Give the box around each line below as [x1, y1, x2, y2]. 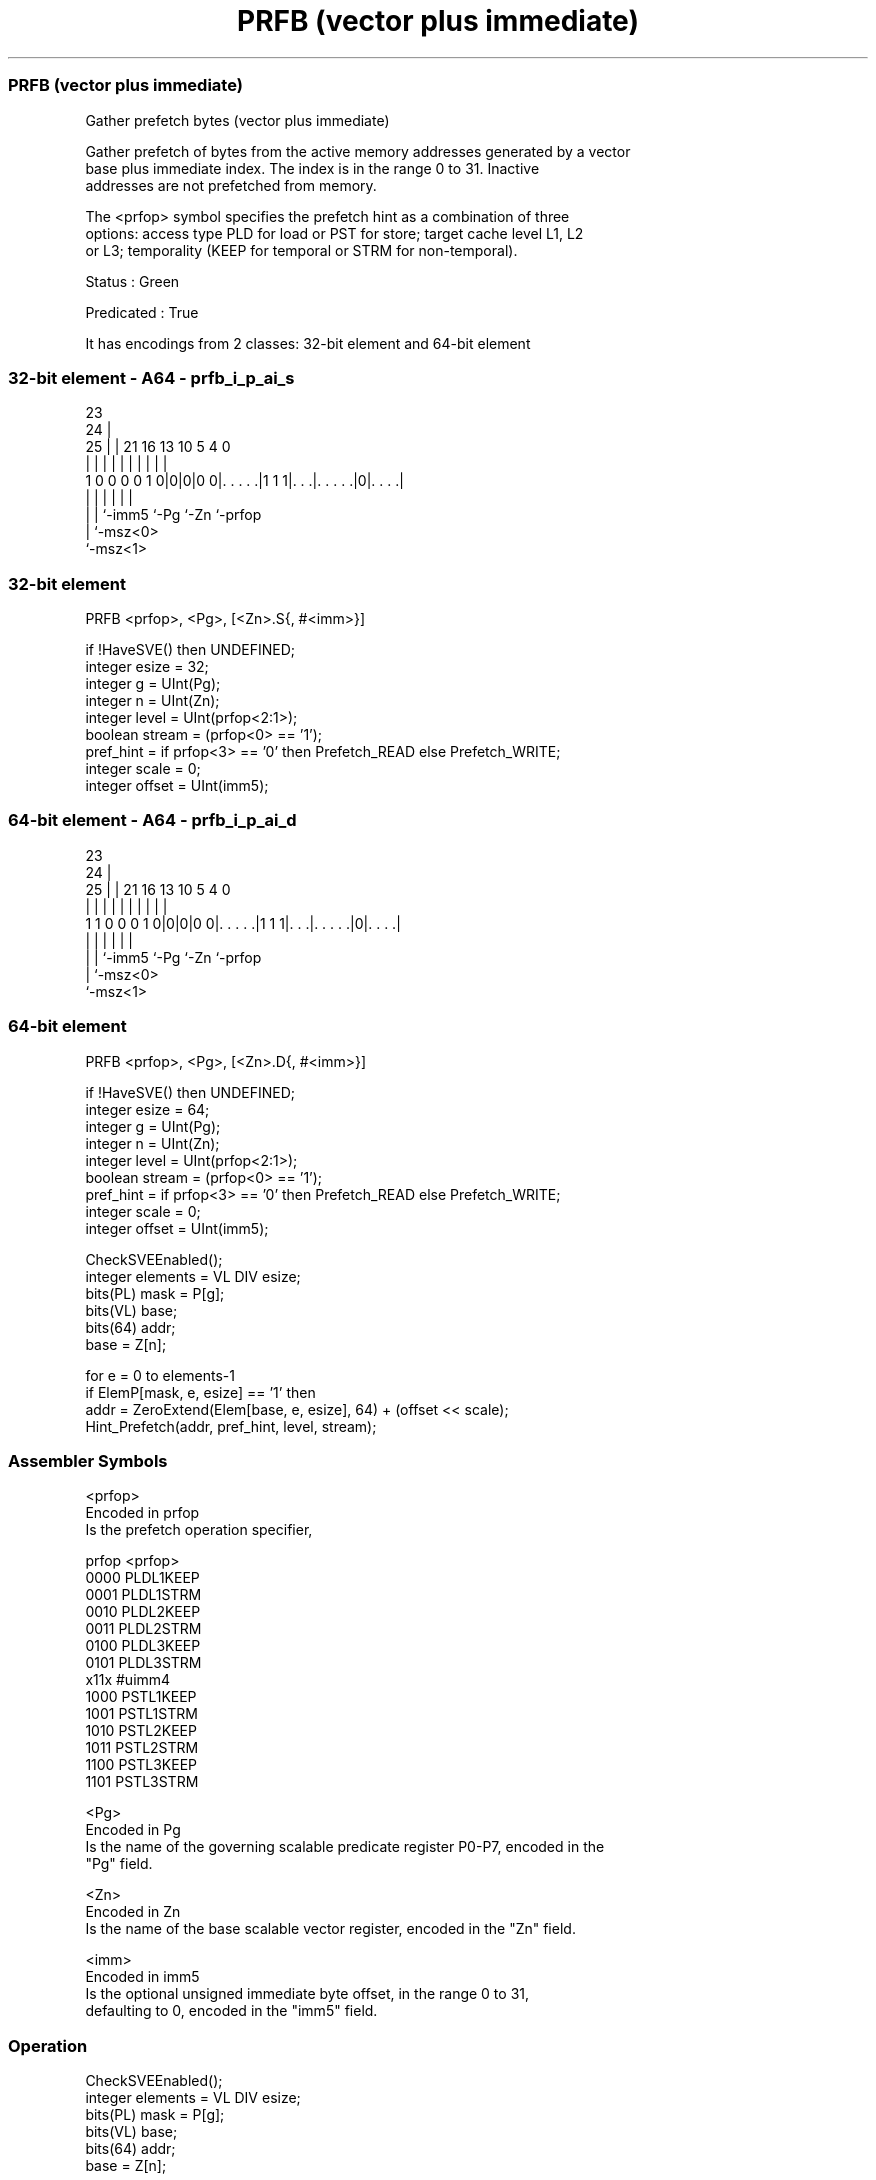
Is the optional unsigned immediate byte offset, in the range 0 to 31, [85, 1985, 530, 2003]
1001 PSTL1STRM [85, 1705, 198, 1723]
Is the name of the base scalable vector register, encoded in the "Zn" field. [85, 1920, 576, 1938]
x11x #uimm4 [85, 1671, 171, 1689]
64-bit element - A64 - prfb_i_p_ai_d [8, 810, 297, 831]
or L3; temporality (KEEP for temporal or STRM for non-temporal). [85, 241, 518, 259]
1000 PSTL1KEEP [85, 1688, 197, 1706]
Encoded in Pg [85, 1821, 181, 1839]
